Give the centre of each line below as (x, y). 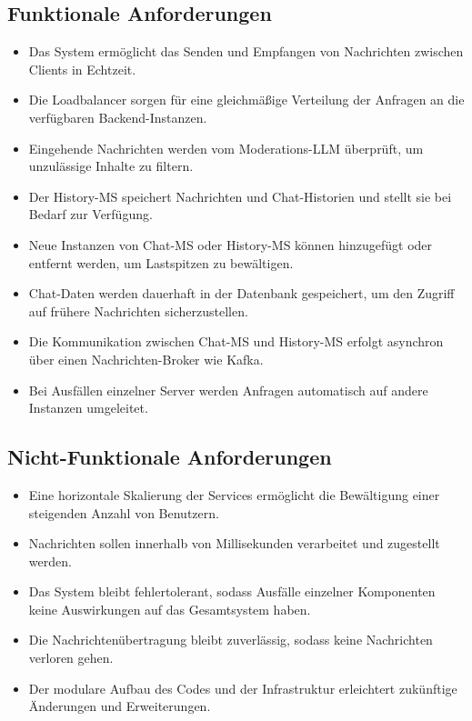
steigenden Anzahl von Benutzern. (124, 512)
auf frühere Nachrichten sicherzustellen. (138, 310)
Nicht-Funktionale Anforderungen (170, 457)
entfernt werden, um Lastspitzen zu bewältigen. (161, 262)
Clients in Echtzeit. (82, 69)
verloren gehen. (71, 658)
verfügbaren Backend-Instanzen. (118, 117)
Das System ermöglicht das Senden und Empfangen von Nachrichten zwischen (246, 51)
